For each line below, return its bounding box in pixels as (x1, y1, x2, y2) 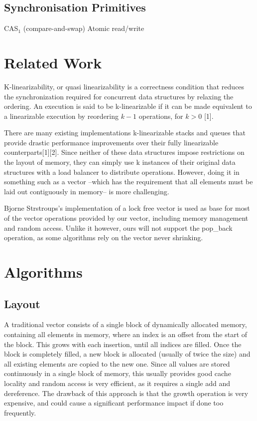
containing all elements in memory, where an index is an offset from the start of (4, 329, 248, 339)
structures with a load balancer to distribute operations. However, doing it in (4, 166, 240, 177)
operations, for (138, 110, 183, 121)
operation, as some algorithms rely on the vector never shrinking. (4, 232, 203, 243)
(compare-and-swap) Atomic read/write (23, 23, 144, 33)
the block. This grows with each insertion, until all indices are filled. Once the (4, 339, 242, 349)
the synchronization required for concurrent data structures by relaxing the (4, 91, 234, 101)
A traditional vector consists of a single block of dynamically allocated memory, (4, 319, 247, 330)
